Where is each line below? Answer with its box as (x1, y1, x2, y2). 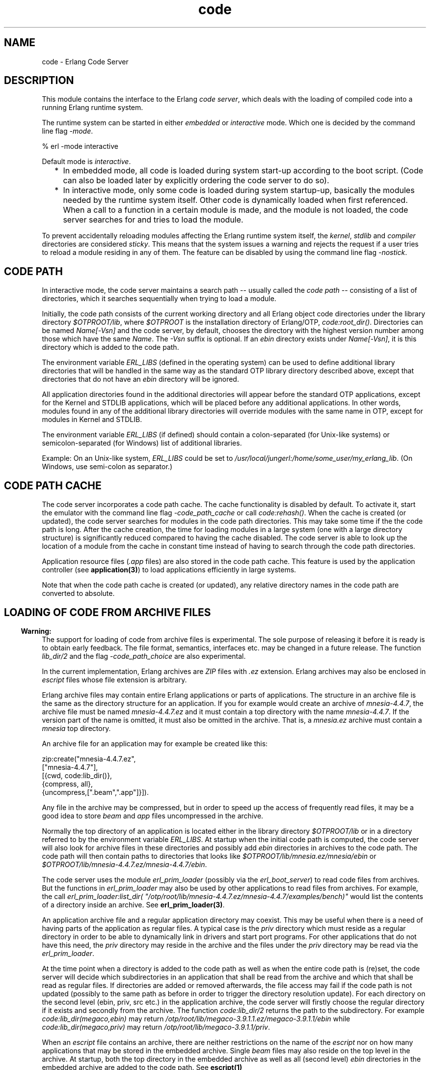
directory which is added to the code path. (42, 343, 179, 352)
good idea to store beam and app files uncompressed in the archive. (42, 811, 264, 820)
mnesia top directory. (42, 724, 111, 732)
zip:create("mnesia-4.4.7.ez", (42, 754, 136, 763)
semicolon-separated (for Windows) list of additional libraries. (42, 439, 242, 448)
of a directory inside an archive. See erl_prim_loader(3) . (42, 900, 225, 909)
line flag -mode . (42, 127, 93, 136)
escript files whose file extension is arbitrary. (42, 675, 187, 684)
